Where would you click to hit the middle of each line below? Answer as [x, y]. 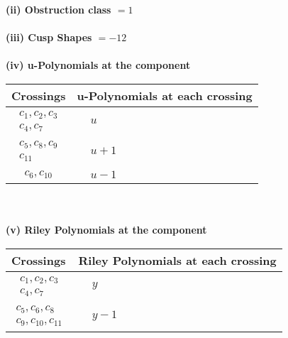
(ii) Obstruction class [59, 9]
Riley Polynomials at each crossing [177, 261]
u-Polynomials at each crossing [165, 95]
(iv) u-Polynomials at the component [98, 65]
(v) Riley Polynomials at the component [106, 230]
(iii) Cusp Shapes [49, 37]
